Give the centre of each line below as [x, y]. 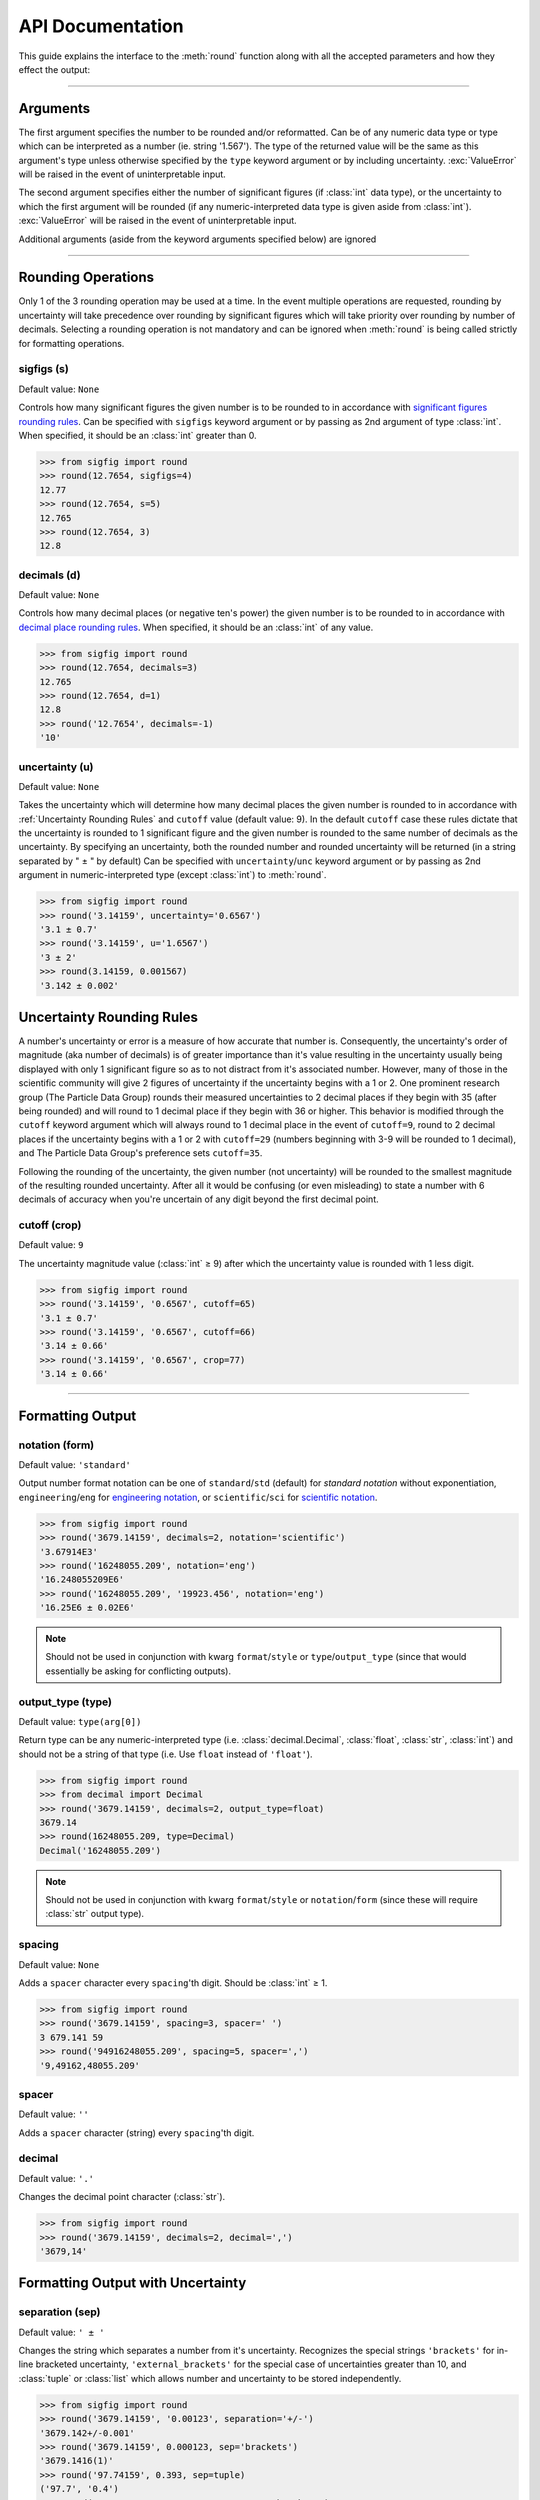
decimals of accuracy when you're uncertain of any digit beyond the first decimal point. [198, 1199]
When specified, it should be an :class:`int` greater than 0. [137, 435]
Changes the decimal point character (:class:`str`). [122, 2197]
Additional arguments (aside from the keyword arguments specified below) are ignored [197, 239]
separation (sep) [59, 2312]
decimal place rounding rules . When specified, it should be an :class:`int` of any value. [196, 627]
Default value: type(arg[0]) [80, 1721]
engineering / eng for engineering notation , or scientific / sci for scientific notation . [198, 1497]
